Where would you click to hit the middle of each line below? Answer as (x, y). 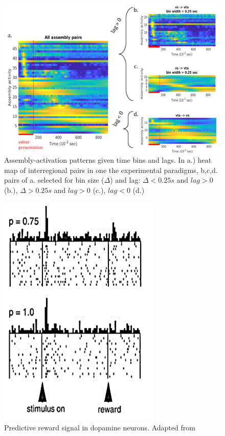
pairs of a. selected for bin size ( (54, 180)
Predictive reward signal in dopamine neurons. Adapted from (100, 428)
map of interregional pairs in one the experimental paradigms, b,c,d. (111, 170)
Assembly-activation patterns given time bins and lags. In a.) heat (108, 160)
